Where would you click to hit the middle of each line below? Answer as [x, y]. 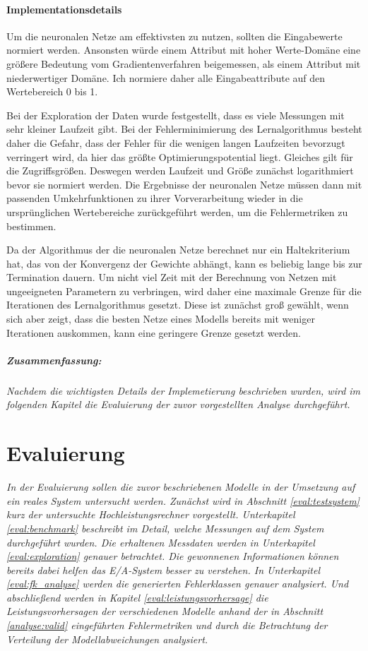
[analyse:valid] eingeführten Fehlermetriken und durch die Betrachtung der [167, 625]
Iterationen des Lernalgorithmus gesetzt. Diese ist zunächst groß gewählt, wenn [178, 305]
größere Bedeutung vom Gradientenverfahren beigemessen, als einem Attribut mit [184, 63]
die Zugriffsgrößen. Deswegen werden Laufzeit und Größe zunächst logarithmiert [180, 171]
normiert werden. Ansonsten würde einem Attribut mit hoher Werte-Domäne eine [184, 50]
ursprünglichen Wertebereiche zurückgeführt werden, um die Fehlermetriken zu [177, 211]
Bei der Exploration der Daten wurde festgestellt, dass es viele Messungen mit [176, 115]
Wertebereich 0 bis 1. [52, 91]
